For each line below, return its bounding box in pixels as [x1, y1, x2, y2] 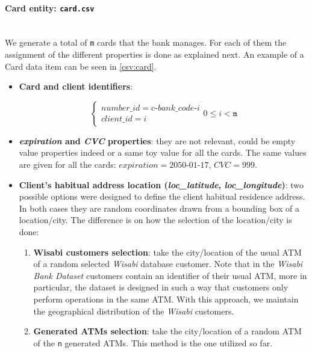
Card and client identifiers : [19, 80, 133, 93]
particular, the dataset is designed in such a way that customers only [33, 281, 289, 293]
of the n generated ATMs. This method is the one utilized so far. [33, 336, 273, 349]
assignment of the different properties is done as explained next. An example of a [5, 48, 304, 61]
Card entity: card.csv [5, 1, 95, 14]
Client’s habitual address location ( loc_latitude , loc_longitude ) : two [19, 178, 304, 191]
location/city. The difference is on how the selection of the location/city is [19, 213, 292, 226]
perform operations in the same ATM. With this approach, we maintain [33, 293, 299, 305]
